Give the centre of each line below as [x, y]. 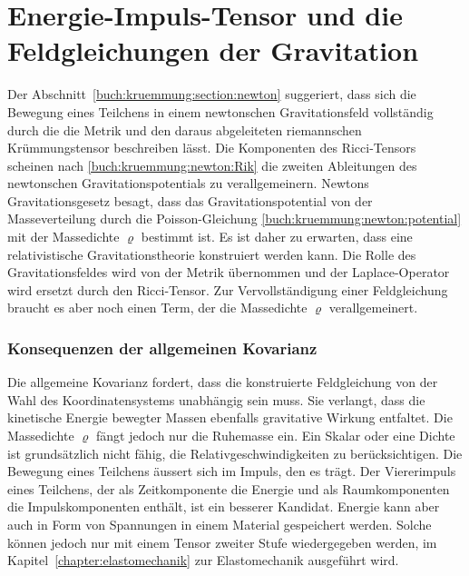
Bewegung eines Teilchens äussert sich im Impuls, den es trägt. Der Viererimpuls [232, 471]
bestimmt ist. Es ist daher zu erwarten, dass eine [277, 237]
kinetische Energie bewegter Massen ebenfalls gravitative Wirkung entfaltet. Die [230, 417]
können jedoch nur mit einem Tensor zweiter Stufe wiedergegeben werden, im [222, 542]
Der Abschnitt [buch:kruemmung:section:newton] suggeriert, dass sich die [212, 94]
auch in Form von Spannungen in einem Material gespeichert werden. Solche [220, 524]
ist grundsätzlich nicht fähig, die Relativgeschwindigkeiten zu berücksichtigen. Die [235, 453]
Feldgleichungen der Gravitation [213, 50]
